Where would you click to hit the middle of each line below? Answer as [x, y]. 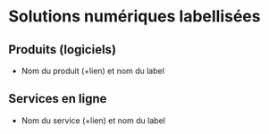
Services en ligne [58, 99]
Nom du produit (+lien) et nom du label [92, 71]
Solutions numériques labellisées [134, 17]
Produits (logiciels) [63, 50]
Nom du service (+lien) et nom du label [93, 120]
